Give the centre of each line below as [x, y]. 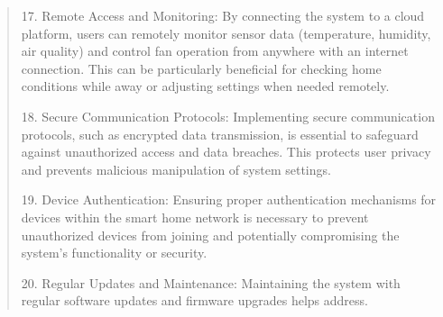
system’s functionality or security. [114, 253]
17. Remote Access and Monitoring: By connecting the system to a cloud [223, 15]
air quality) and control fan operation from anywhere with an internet [215, 51]
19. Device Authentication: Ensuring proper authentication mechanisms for [229, 199]
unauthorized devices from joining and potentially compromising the [210, 235]
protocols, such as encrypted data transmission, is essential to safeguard [220, 134]
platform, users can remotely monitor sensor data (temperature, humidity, [226, 33]
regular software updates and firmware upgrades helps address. [194, 300]
